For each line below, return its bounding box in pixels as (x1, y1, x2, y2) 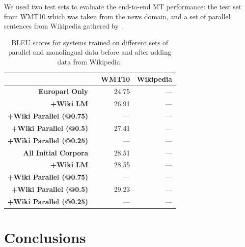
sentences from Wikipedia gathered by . (4, 21, 123, 31)
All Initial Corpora (23, 147, 88, 157)
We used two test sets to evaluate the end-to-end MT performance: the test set (4, 1, 242, 11)
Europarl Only (38, 86, 88, 96)
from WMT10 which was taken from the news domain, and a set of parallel (4, 11, 231, 21)
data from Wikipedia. (57, 56, 122, 66)
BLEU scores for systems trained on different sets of (11, 37, 168, 47)
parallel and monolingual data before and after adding (8, 47, 171, 57)
